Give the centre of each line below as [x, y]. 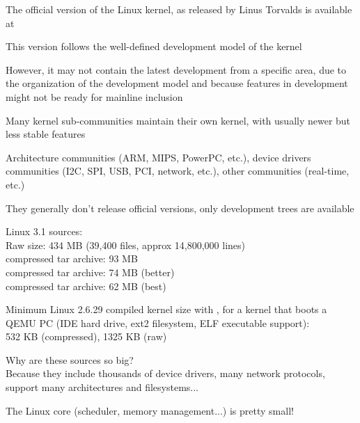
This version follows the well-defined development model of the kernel [154, 46]
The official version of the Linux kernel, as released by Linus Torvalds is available [179, 9]
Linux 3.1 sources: [44, 231]
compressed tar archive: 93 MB [72, 258]
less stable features [46, 134]
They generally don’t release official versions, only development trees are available [180, 208]
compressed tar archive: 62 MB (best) [86, 286]
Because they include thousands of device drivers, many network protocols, [165, 373]
